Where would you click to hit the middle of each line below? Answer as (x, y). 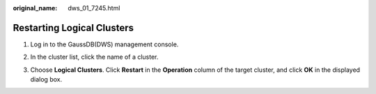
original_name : (35, 8)
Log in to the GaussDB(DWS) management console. (104, 44)
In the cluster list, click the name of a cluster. (94, 57)
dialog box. (46, 79)
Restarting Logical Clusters (73, 28)
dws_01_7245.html (94, 8)
